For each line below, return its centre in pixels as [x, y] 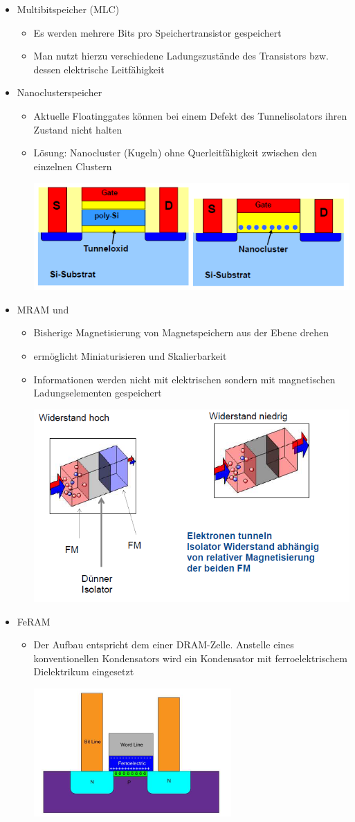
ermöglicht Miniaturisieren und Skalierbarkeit [130, 356]
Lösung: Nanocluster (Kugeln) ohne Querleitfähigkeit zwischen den [175, 153]
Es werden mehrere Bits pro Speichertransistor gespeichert [157, 32]
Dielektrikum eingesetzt [84, 672]
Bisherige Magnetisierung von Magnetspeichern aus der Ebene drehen [181, 332]
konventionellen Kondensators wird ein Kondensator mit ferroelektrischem [190, 658]
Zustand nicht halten [78, 129]
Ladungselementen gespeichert [98, 393]
